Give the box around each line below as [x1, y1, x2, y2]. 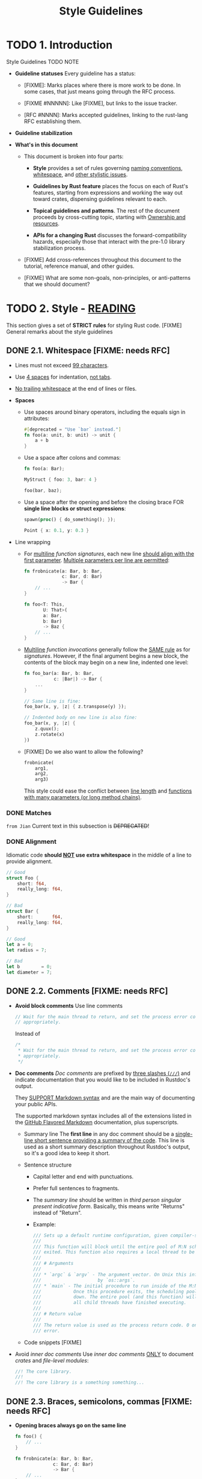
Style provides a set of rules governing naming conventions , [32, 164, 183, 171]
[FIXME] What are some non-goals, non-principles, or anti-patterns [23, 274, 191, 281]
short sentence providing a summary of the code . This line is [34, 1136, 185, 1144]
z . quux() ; [35, 726, 60, 732]
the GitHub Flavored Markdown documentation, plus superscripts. [14, 1118, 179, 1126]
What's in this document [14, 141, 78, 148]
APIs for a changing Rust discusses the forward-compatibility [32, 231, 187, 239]
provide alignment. [6, 858, 53, 865]
